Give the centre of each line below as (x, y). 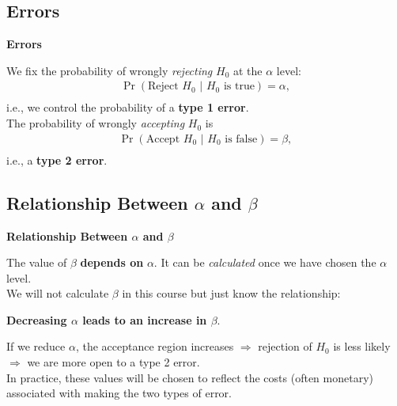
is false (241, 139)
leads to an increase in (145, 319)
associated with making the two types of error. (119, 393)
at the (248, 70)
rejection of (285, 346)
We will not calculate (58, 293)
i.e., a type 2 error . (57, 159)
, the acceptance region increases (155, 346)
